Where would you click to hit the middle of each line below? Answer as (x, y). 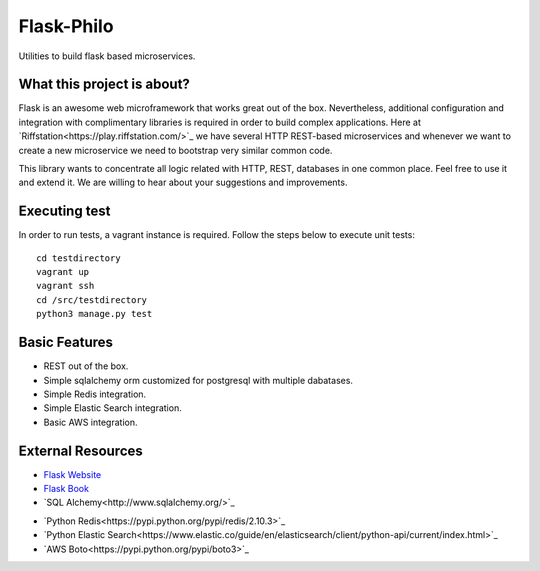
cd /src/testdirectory (92, 299)
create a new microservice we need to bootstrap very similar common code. (175, 150)
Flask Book (66, 489)
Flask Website (72, 474)
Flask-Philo (66, 26)
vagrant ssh (65, 286)
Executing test (64, 211)
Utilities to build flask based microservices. (107, 56)
